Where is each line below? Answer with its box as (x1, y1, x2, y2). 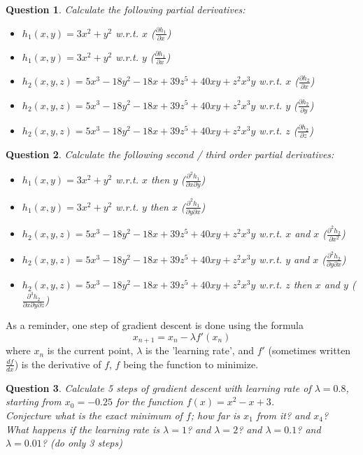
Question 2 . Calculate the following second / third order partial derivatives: (6, 147, 334, 162)
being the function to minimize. (123, 356, 259, 371)
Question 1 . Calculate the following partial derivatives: (6, 2, 245, 16)
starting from (6, 394, 62, 409)
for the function (115, 394, 183, 409)
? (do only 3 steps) (41, 435, 122, 450)
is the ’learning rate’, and (145, 343, 254, 358)
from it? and (256, 407, 311, 422)
